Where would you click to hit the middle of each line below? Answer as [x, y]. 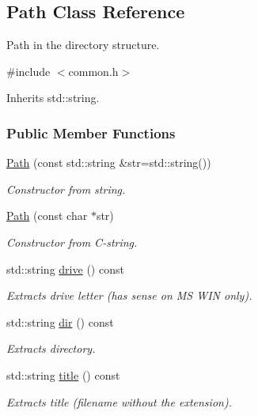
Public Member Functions [91, 132]
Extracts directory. [51, 348]
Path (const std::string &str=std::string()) [109, 163]
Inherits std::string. [53, 98]
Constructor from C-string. [72, 242]
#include [28, 71]
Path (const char [47, 216]
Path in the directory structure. [83, 45]
